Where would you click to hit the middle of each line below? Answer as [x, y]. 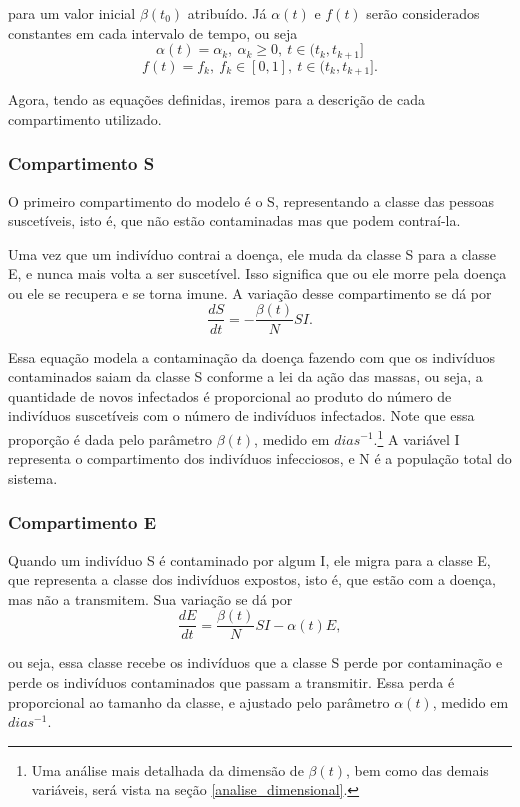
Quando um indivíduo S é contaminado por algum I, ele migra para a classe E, [249, 559]
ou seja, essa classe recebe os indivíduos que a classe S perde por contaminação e [255, 662]
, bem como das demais [417, 769]
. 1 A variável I [416, 437]
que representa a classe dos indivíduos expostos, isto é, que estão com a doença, [252, 579]
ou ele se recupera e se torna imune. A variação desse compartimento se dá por [250, 292]
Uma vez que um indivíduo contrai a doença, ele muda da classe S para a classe [252, 253]
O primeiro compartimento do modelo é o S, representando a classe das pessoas [251, 200]
